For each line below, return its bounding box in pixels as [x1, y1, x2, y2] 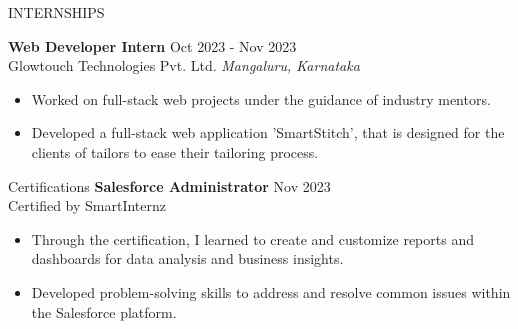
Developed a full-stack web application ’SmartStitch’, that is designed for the [31, 122, 505, 143]
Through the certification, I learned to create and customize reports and [31, 228, 474, 249]
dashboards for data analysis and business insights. [31, 248, 344, 269]
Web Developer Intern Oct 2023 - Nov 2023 [8, 35, 297, 56]
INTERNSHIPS [8, 2, 105, 22]
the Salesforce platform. [31, 301, 177, 322]
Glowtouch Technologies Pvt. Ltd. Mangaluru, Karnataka [8, 55, 360, 76]
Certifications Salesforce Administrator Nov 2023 [8, 175, 331, 196]
